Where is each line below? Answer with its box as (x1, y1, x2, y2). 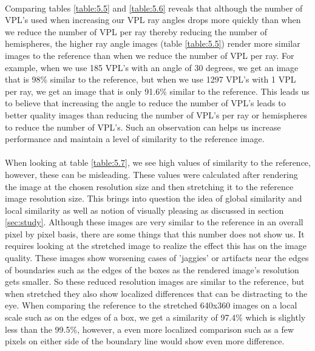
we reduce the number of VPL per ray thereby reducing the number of (5, 25, 267, 38)
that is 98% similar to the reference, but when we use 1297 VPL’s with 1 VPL (5, 73, 296, 86)
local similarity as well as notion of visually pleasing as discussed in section (5, 203, 284, 216)
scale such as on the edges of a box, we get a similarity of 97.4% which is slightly (5, 311, 306, 324)
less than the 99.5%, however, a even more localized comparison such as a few (5, 322, 294, 335)
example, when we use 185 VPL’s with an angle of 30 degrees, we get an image (5, 61, 299, 73)
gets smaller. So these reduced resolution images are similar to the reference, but (5, 275, 305, 288)
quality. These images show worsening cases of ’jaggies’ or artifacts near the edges (5, 251, 309, 264)
